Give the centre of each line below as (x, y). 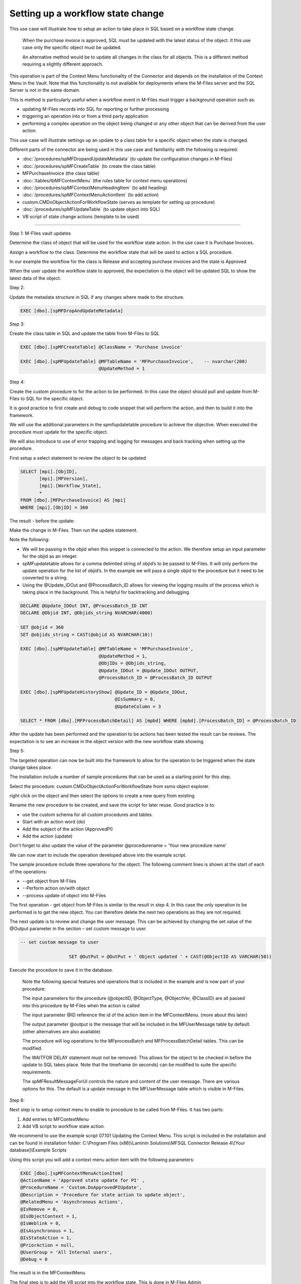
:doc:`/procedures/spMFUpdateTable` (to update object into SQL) (91, 209)
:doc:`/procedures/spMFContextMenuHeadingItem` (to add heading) (95, 187)
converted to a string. (45, 578)
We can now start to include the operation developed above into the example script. (98, 855)
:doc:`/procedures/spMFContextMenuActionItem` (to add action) (91, 195)
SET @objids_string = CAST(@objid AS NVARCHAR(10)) (87, 635)
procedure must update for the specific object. (59, 432)
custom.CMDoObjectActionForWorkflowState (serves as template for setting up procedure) (119, 202)
